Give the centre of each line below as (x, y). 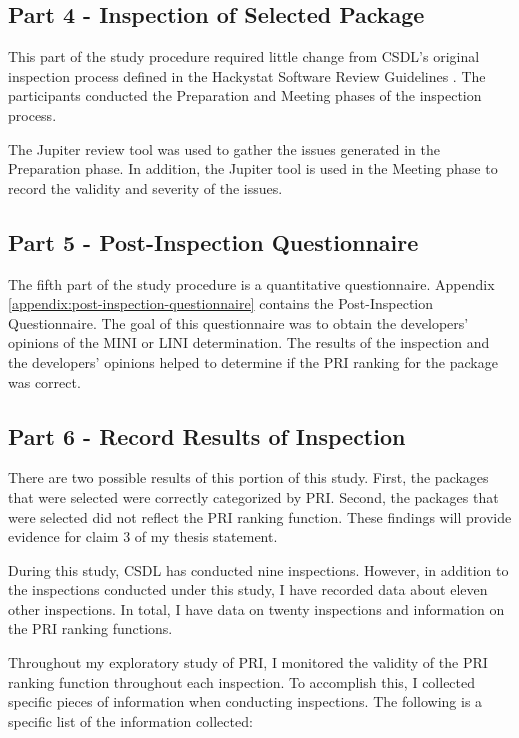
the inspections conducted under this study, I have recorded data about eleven (248, 589)
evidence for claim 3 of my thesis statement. (143, 536)
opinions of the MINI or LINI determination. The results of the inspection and (249, 342)
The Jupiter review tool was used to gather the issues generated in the (224, 148)
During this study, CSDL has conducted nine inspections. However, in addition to (258, 569)
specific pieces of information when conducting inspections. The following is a (245, 701)
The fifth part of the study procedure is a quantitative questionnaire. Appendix (251, 283)
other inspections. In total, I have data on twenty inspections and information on (256, 608)
